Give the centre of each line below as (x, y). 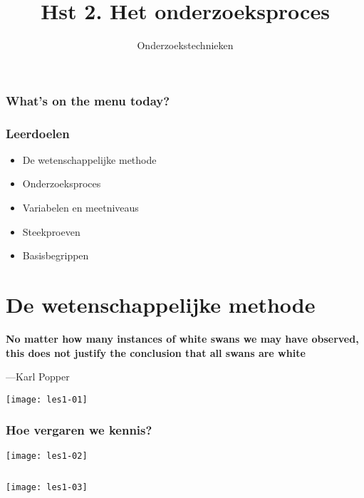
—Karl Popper (38, 377)
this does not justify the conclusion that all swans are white (156, 352)
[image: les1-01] (47, 399)
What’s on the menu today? (88, 100)
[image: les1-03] (47, 488)
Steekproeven (51, 231)
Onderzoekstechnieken (185, 45)
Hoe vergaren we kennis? (79, 430)
